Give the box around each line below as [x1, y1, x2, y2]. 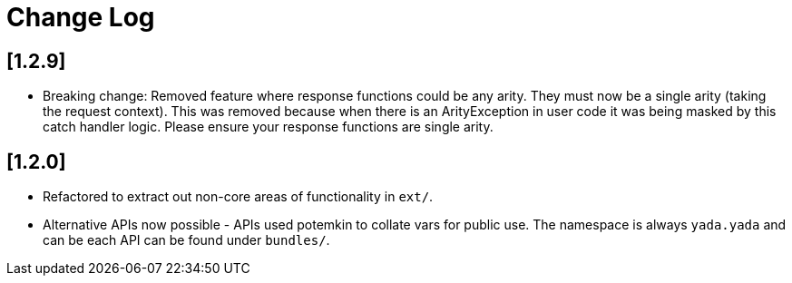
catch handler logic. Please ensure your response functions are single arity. [43, 119, 494, 135]
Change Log [6, 2, 155, 33]
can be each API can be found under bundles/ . [43, 232, 330, 249]
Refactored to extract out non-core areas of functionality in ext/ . [43, 189, 434, 205]
